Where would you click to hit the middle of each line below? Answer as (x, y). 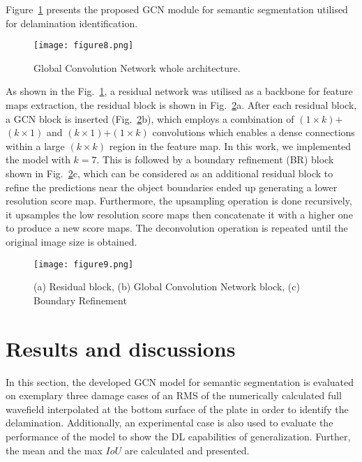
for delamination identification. (72, 23)
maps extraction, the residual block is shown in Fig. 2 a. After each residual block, (181, 105)
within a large (35, 146)
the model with (38, 159)
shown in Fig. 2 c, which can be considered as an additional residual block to (169, 173)
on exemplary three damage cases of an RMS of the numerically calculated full (174, 395)
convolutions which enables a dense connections (254, 132)
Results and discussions (121, 348)
